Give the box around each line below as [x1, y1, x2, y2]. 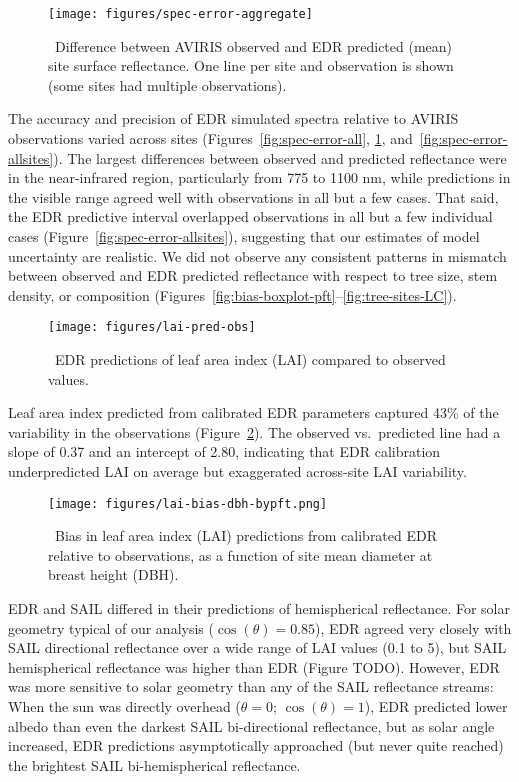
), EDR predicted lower [364, 696, 508, 716]
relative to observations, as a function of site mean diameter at [48, 544, 433, 565]
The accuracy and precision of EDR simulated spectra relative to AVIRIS [8, 108, 459, 129]
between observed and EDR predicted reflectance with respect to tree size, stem [8, 265, 498, 286]
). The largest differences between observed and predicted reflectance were [53, 147, 507, 168]
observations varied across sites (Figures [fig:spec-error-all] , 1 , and [8, 128, 413, 149]
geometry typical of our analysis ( [8, 617, 214, 638]
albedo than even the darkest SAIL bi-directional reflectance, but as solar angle [8, 715, 495, 736]
